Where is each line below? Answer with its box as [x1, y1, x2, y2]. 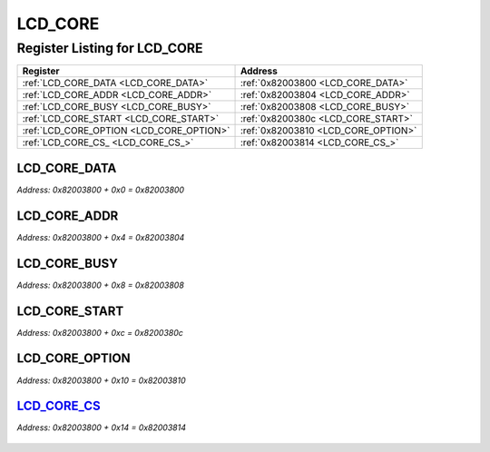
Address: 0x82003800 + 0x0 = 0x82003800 [16, 184, 185, 195]
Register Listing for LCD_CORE [16, 40, 203, 56]
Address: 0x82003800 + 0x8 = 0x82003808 [16, 280, 185, 290]
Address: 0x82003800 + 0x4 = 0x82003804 [16, 231, 185, 242]
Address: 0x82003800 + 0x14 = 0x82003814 [16, 422, 186, 433]
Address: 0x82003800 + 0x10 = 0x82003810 [16, 375, 186, 386]
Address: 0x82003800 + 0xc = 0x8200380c [16, 327, 183, 338]
